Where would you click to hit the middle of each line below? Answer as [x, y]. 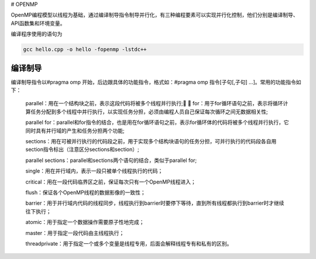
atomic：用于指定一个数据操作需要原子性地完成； [85, 222]
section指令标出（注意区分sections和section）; [83, 150]
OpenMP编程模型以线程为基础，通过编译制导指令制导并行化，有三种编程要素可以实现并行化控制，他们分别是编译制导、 [154, 15]
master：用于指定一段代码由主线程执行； [75, 233]
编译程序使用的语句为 [37, 34]
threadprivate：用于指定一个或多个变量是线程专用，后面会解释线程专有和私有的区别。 [129, 243]
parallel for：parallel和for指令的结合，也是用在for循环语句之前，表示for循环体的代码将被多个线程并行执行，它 [157, 122]
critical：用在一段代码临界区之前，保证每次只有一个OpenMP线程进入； [111, 182]
